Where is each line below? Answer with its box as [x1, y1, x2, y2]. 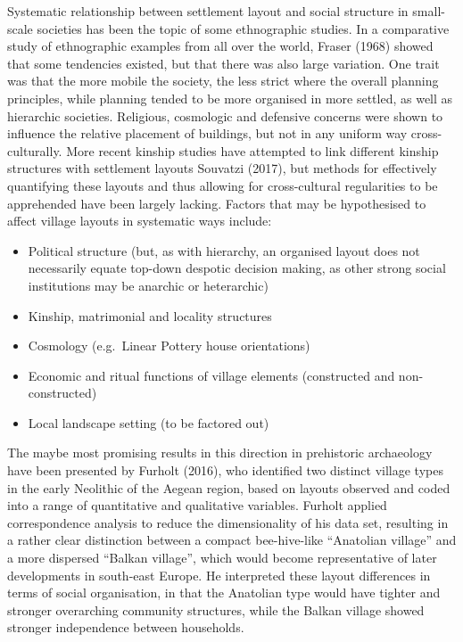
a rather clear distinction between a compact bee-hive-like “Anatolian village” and [7, 531, 457, 549]
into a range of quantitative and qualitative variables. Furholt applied [7, 496, 387, 514]
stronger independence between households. [7, 618, 244, 637]
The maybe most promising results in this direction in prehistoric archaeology [7, 443, 433, 462]
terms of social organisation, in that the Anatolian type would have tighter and [7, 583, 441, 602]
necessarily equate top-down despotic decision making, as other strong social [28, 259, 446, 277]
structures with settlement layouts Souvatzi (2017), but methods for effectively [7, 159, 437, 177]
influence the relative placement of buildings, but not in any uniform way [7, 124, 408, 143]
